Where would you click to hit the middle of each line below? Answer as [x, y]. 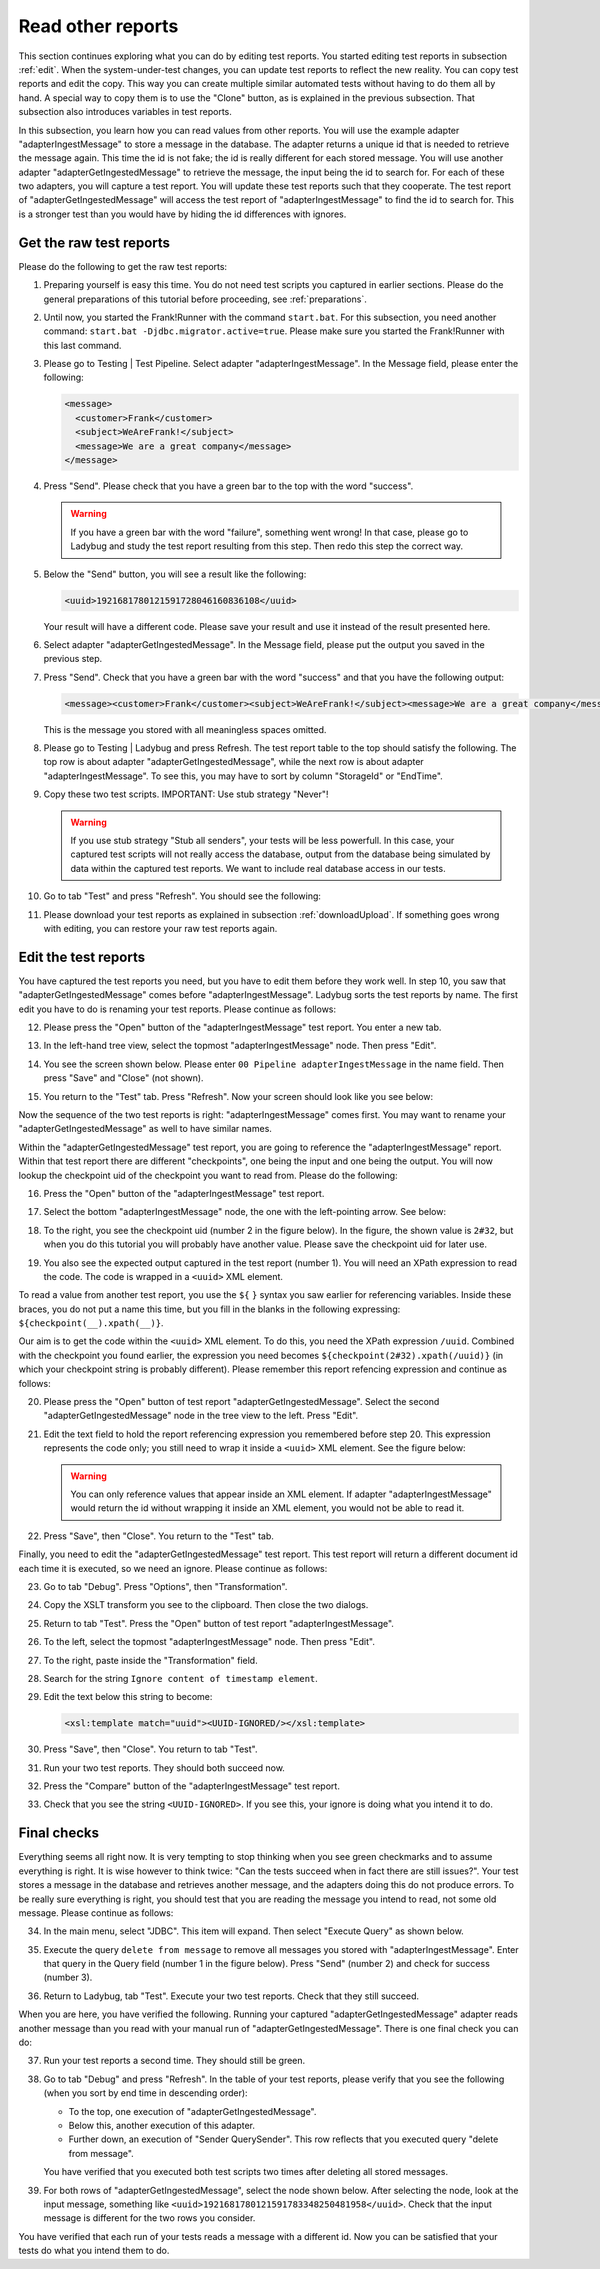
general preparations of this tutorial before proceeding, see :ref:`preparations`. [205, 299]
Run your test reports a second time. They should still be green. [174, 2061]
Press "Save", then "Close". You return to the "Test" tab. [159, 1536]
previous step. [73, 659]
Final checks [59, 1833]
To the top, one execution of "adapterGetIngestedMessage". [192, 2111]
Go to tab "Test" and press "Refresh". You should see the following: [182, 896]
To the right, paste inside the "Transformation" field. [151, 1660]
